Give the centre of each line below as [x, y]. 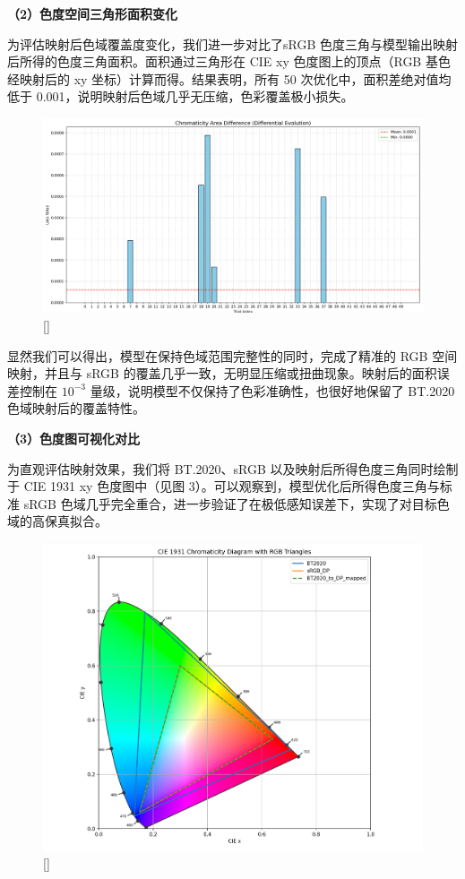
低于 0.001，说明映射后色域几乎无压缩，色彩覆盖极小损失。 [181, 96]
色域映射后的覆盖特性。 [76, 408]
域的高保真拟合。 [57, 521]
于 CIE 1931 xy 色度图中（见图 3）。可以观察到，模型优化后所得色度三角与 [224, 486]
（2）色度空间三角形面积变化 [93, 13]
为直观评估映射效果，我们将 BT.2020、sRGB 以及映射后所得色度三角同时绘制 [233, 468]
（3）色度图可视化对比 [74, 438]
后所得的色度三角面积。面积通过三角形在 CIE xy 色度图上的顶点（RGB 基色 [229, 61]
